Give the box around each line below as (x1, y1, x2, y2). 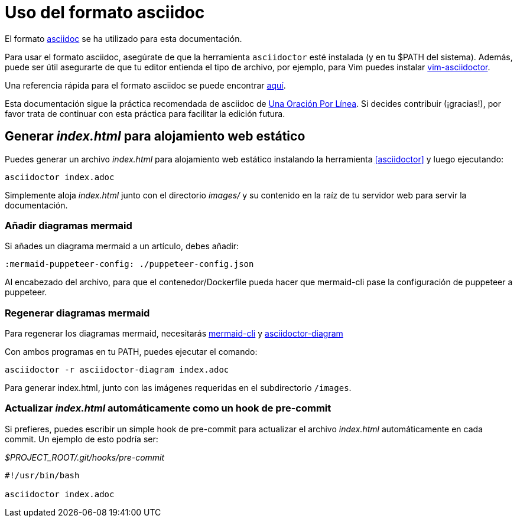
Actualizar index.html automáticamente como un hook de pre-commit (5, 402, 331, 415)
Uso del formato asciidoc (5, 2, 205, 22)
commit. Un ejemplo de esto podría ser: (5, 433, 158, 444)
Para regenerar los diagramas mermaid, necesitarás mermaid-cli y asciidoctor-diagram (5, 328, 343, 339)
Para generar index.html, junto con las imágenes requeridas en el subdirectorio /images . (5, 383, 352, 393)
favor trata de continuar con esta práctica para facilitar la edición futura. (5, 108, 285, 119)
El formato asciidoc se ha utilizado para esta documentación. (5, 33, 242, 44)
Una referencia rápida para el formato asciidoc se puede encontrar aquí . (5, 80, 286, 90)
